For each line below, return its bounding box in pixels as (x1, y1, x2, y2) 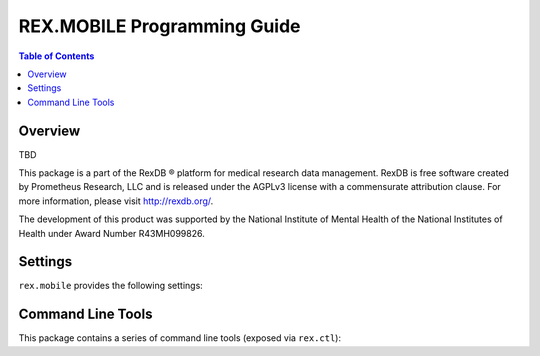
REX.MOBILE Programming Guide (18, 15, 301, 37)
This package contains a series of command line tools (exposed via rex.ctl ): (18, 332, 342, 344)
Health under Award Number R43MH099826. (18, 227, 205, 239)
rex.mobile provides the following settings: (18, 280, 204, 292)
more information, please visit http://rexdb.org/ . (18, 195, 214, 207)
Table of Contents (18, 50, 95, 62)
